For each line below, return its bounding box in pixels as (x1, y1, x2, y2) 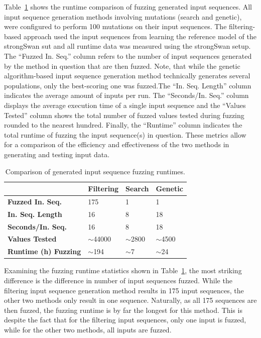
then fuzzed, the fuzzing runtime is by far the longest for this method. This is (4, 304, 242, 315)
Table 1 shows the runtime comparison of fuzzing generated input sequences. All (4, 2, 252, 12)
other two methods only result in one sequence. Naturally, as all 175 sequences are (4, 295, 257, 305)
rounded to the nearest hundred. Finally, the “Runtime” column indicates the (4, 120, 242, 130)
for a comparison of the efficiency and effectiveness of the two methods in (4, 139, 229, 150)
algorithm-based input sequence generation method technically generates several (4, 70, 250, 81)
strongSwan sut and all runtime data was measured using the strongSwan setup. (4, 41, 251, 51)
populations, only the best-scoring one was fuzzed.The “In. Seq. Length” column (4, 80, 251, 90)
